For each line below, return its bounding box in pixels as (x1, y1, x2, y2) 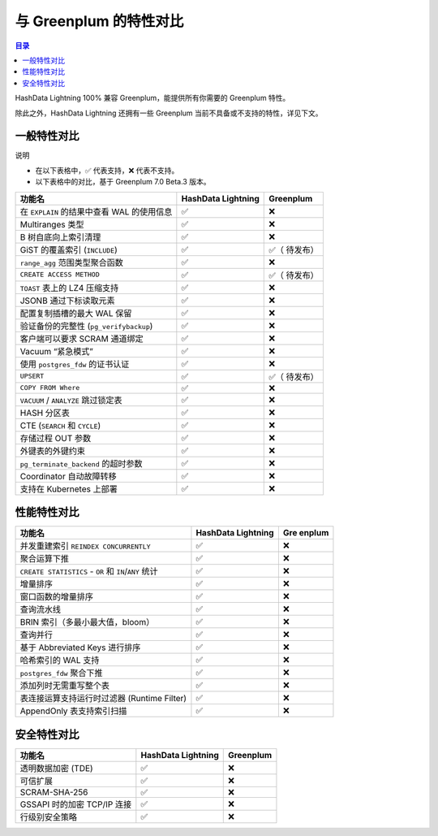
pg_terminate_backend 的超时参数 (19, 457, 143, 469)
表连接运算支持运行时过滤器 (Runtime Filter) (19, 693, 187, 704)
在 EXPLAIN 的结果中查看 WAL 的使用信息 (19, 206, 173, 217)
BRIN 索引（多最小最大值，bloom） (19, 617, 155, 628)
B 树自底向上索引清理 (19, 232, 101, 243)
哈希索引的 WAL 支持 (19, 655, 100, 666)
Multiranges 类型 (19, 219, 84, 230)
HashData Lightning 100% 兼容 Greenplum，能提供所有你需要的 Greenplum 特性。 (15, 93, 290, 103)
